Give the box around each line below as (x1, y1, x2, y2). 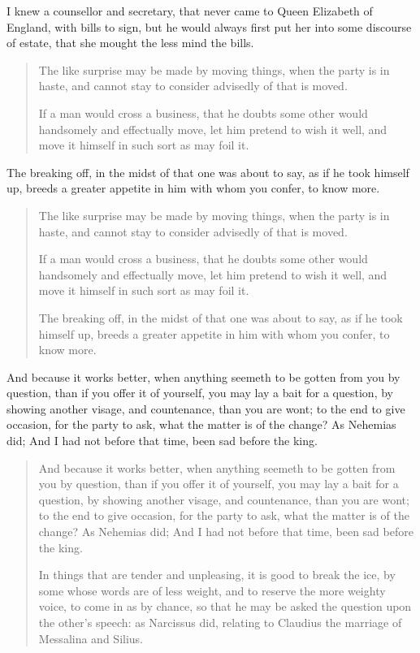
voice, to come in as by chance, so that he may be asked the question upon (38, 598, 412, 615)
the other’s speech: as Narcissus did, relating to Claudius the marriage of (38, 614, 402, 630)
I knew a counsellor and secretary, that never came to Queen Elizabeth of (6, 2, 373, 19)
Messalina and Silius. (38, 629, 143, 647)
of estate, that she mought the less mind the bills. (6, 34, 254, 51)
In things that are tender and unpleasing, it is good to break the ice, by (38, 566, 396, 583)
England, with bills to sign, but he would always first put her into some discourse (6, 18, 412, 35)
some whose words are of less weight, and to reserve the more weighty (38, 582, 386, 599)
